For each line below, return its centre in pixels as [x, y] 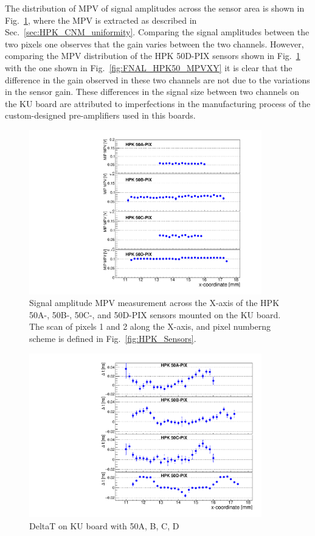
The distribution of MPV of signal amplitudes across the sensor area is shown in [155, 8]
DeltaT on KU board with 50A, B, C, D [104, 525]
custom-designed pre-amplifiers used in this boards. [100, 115]
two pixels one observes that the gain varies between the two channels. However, [154, 44]
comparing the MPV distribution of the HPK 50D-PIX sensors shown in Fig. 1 [153, 56]
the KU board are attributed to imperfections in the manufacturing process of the [158, 103]
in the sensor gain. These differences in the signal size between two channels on [152, 92]
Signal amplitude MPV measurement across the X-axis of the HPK [154, 303]
